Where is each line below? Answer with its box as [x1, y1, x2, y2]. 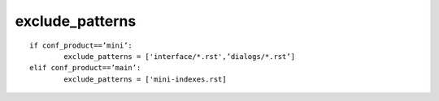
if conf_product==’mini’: [29, 40, 133, 50]
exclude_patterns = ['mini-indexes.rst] [63, 74, 227, 84]
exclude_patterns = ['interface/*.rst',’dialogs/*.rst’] [63, 52, 296, 61]
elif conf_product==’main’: [29, 63, 141, 73]
